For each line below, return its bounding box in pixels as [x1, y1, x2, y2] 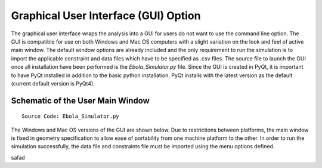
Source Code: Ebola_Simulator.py [21, 113, 119, 120]
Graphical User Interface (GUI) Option [11, 9, 201, 22]
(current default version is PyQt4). [11, 80, 95, 87]
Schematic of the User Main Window [11, 96, 150, 106]
